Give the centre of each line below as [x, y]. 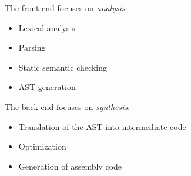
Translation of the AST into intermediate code [102, 126]
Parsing [32, 47]
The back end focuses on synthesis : [68, 106]
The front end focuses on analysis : [66, 8]
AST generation [47, 87]
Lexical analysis [47, 27]
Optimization [42, 146]
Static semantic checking [63, 67]
